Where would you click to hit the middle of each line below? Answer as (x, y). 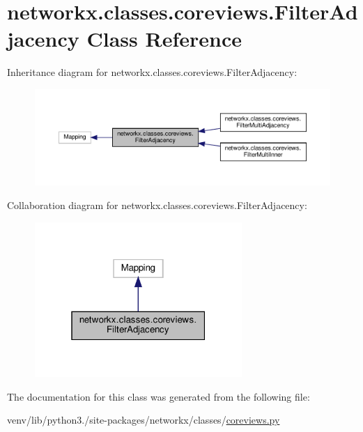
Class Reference (164, 39)
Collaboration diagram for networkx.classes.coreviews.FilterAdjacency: (157, 205)
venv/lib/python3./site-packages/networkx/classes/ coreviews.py (144, 420)
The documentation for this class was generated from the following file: (159, 396)
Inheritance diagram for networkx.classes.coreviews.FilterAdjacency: (152, 72)
